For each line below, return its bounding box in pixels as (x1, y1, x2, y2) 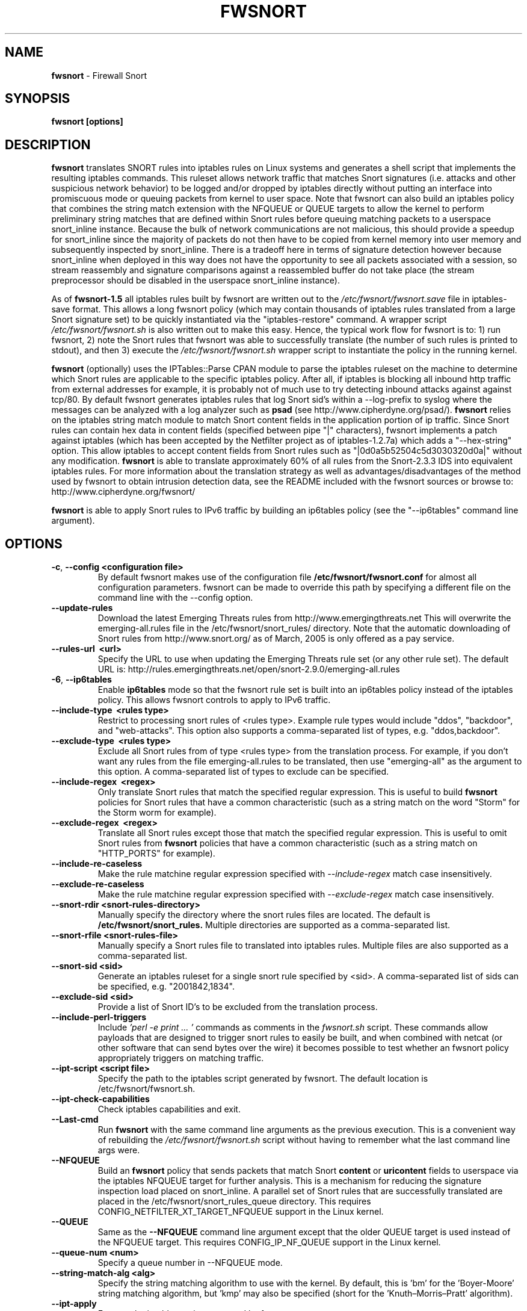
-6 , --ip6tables (51, 674, 112, 685)
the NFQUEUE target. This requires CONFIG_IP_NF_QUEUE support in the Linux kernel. (97, 1237, 441, 1248)
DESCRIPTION (5, 137, 91, 152)
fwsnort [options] (51, 116, 123, 127)
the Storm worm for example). (97, 807, 217, 818)
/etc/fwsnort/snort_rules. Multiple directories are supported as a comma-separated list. (97, 920, 451, 931)
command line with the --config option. (97, 592, 253, 603)
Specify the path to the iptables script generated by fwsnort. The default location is (97, 1073, 428, 1084)
